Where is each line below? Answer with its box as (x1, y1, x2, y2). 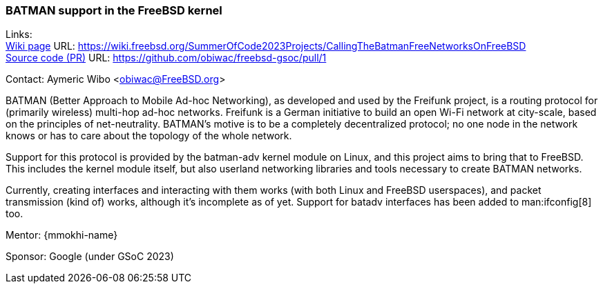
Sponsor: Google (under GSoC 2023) (6, 250, 174, 263)
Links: (6, 28, 32, 41)
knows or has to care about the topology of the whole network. (6, 130, 292, 142)
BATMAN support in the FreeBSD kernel (6, 3, 222, 17)
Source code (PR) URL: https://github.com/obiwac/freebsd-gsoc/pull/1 (6, 52, 327, 64)
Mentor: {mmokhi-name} (6, 229, 118, 241)
